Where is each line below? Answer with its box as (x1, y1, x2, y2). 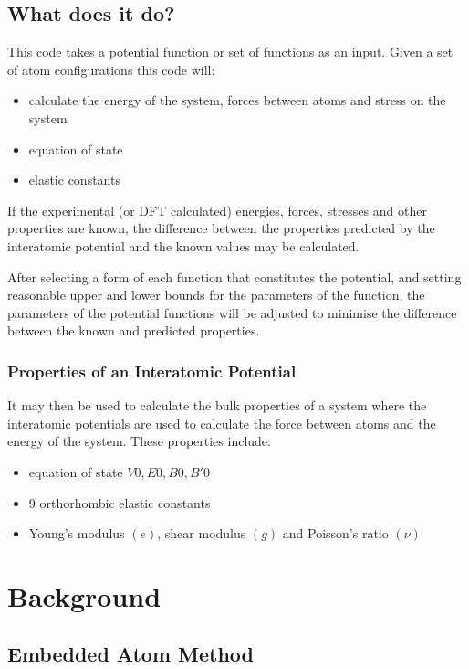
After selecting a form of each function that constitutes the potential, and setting (7, 267, 462, 286)
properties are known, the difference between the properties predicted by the (7, 218, 435, 238)
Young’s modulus (28, 524, 125, 543)
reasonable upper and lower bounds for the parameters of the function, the (7, 285, 425, 304)
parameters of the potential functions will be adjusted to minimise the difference (7, 303, 457, 322)
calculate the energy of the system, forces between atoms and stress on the (28, 90, 446, 110)
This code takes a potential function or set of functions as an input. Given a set (7, 42, 453, 61)
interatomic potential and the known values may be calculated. (7, 236, 360, 255)
